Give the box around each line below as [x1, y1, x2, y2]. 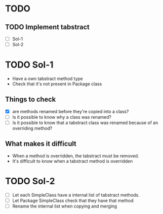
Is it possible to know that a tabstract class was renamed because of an [12, 120, 159, 126]
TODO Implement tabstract [5, 23, 90, 31]
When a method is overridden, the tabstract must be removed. [12, 152, 139, 159]
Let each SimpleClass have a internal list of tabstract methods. [12, 192, 140, 198]
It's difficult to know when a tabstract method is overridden [12, 158, 133, 164]
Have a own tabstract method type [12, 75, 83, 82]
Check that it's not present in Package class [12, 81, 102, 87]
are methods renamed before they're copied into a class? [12, 108, 129, 114]
